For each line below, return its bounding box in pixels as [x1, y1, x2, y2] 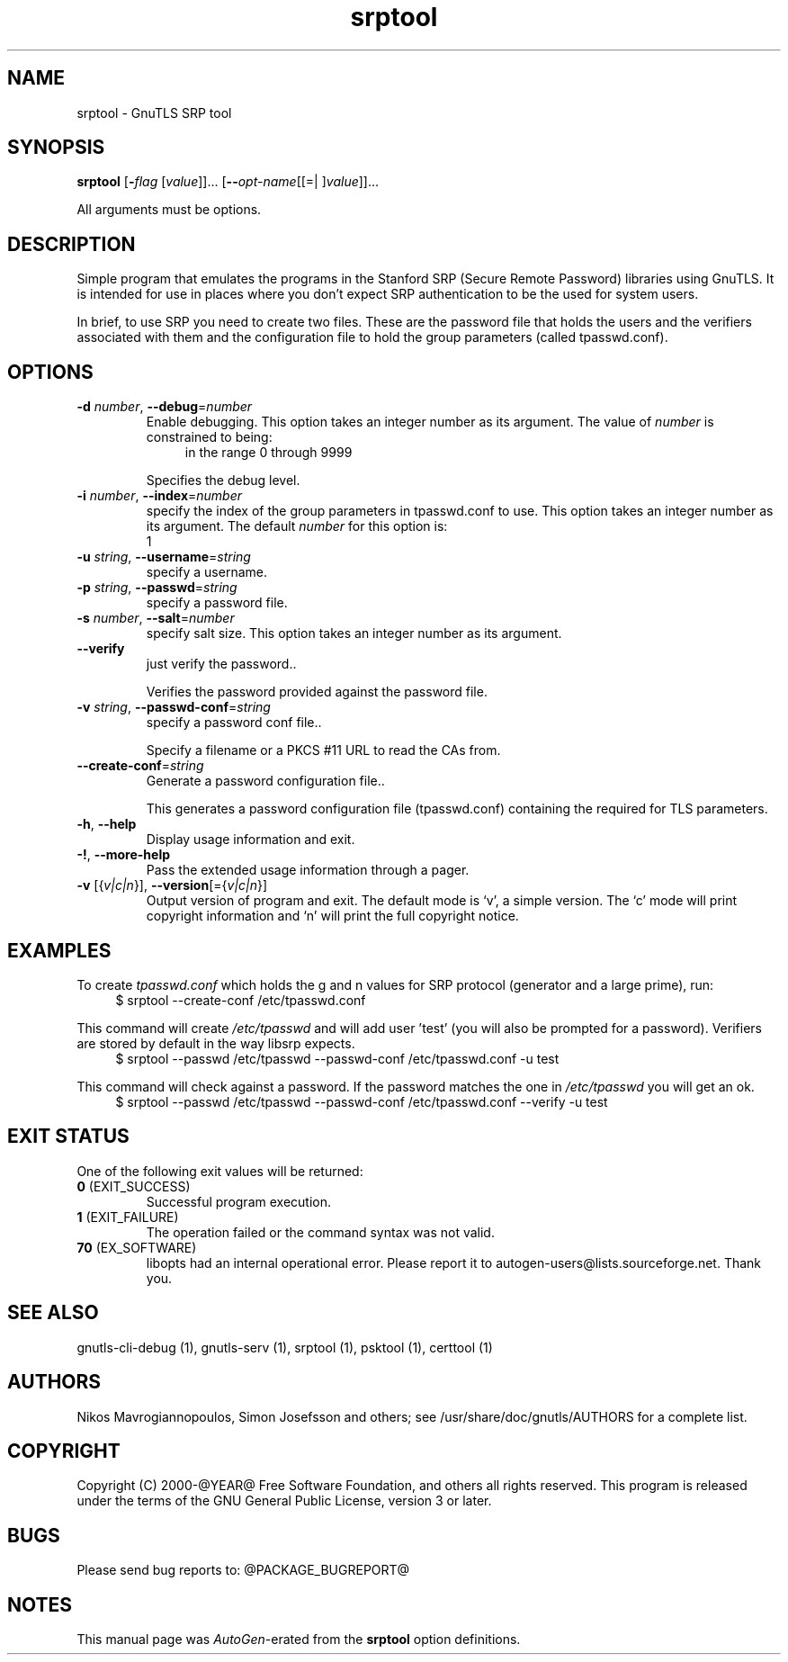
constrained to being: [146, 429, 273, 445]
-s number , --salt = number [76, 610, 235, 626]
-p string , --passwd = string [76, 579, 237, 596]
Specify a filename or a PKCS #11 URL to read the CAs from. [146, 742, 501, 759]
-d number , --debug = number [76, 399, 253, 415]
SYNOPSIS [7, 136, 105, 159]
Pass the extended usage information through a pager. [146, 862, 470, 878]
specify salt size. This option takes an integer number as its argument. [146, 625, 562, 642]
